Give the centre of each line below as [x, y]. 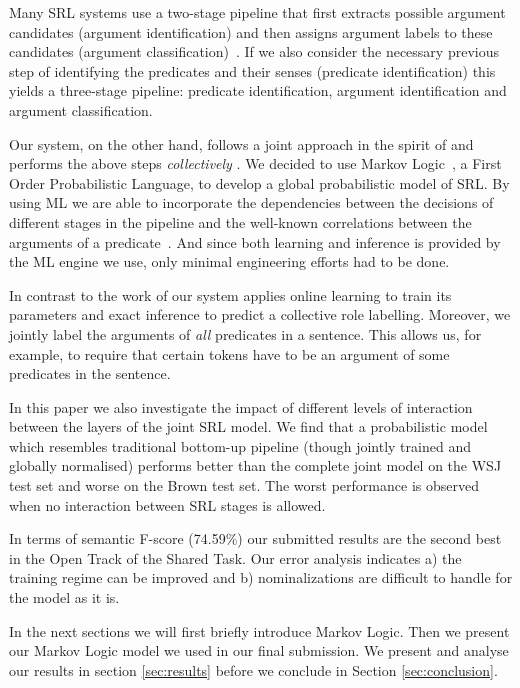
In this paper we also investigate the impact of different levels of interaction [241, 406]
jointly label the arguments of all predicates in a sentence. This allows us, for [245, 333]
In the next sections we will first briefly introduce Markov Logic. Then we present [259, 630]
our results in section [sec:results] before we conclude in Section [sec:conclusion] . [253, 669]
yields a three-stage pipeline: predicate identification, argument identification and [258, 90]
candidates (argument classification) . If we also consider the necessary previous [254, 51]
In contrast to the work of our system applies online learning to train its [230, 294]
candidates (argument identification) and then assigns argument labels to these [251, 31]
